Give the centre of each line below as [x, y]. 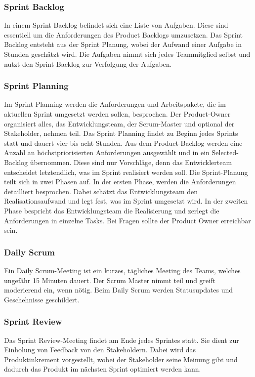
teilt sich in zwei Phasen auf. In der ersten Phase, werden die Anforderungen [120, 182]
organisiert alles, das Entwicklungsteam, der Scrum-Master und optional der [119, 123]
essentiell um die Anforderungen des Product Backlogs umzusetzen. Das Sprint [124, 34]
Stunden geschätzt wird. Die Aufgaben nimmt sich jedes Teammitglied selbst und [127, 54]
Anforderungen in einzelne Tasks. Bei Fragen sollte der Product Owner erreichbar [127, 220]
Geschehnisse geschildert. [42, 299]
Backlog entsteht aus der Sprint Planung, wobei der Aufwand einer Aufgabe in [123, 44]
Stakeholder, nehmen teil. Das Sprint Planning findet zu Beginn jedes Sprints [121, 133]
